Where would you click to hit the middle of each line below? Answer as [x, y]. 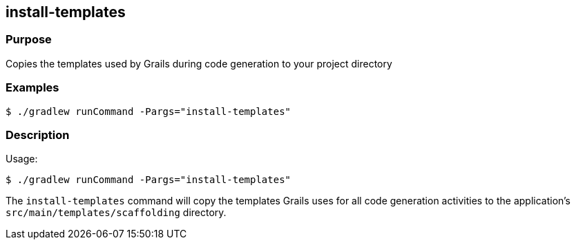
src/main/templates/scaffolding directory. [116, 213]
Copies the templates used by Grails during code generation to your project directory [199, 63]
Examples [32, 88]
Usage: [22, 159]
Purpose [29, 40]
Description [38, 135]
